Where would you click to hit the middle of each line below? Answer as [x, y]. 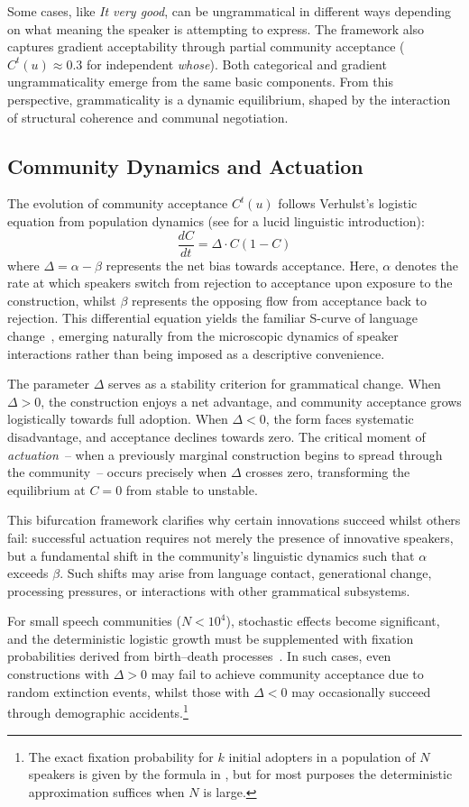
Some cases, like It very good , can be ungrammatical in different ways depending [230, 11]
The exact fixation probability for [121, 756]
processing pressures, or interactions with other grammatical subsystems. [209, 590]
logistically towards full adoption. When [118, 419]
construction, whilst [62, 300]
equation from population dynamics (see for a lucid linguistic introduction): [216, 220]
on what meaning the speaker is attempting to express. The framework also [216, 28]
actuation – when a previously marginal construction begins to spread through [225, 454]
